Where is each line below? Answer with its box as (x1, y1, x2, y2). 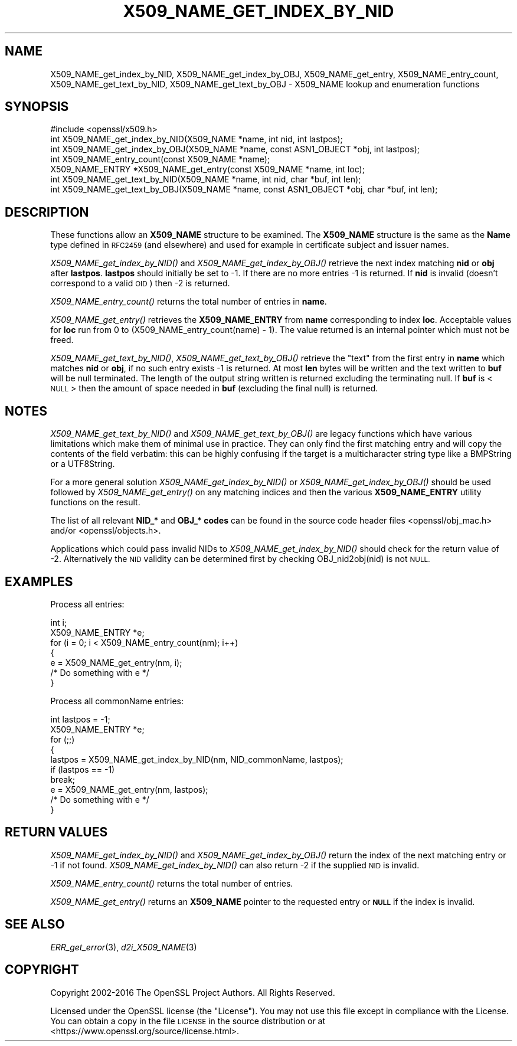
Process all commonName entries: (50, 695, 184, 706)
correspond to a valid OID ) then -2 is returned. (50, 278, 230, 289)
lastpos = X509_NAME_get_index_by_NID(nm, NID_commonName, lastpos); (50, 754, 343, 764)
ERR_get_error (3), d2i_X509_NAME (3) (50, 942, 197, 952)
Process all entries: (50, 599, 125, 609)
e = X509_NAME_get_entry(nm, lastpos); (50, 784, 208, 795)
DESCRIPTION (5, 204, 89, 220)
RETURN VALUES (5, 825, 108, 840)
